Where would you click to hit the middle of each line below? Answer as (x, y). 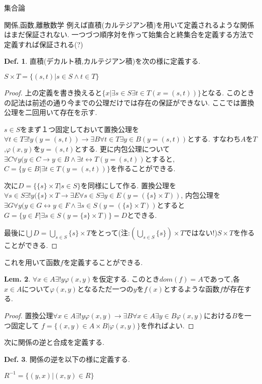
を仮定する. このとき (126, 279)
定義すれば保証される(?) (44, 44)
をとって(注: (110, 233)
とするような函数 (191, 288)
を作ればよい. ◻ (167, 325)
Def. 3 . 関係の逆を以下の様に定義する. (67, 359)
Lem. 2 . (17, 279)
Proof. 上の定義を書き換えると (53, 92)
